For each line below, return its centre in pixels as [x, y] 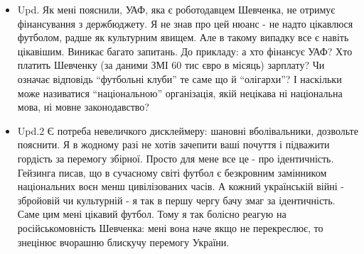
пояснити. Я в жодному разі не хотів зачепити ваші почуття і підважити [173, 144]
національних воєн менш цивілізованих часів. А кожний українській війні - [181, 186]
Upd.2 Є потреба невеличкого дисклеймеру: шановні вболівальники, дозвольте [188, 130]
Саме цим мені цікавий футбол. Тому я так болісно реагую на [152, 214]
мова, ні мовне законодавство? [83, 107]
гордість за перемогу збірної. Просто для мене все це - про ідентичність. [176, 158]
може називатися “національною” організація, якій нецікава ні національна [180, 93]
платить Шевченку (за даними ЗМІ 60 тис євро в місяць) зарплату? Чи [171, 65]
